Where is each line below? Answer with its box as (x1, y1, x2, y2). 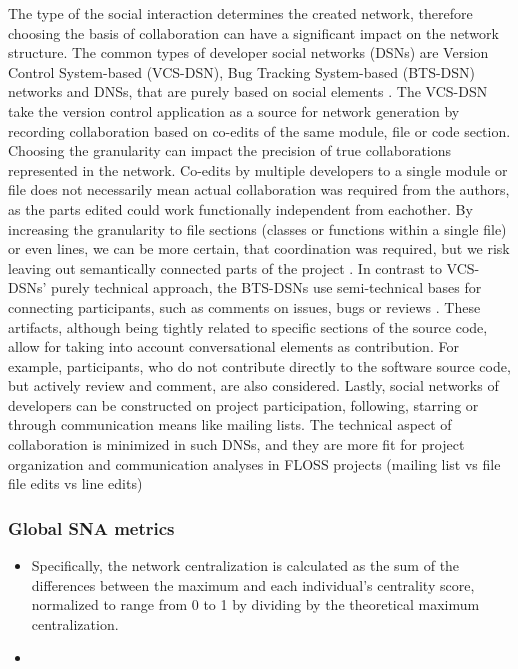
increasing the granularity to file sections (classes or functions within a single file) (8, 218, 507, 239)
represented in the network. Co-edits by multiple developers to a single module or (8, 159, 508, 180)
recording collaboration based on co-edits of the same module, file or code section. (8, 120, 511, 141)
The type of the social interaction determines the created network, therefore (8, 3, 473, 23)
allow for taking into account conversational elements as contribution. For (8, 336, 459, 357)
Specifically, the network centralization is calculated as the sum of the (31, 555, 460, 576)
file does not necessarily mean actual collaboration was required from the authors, (8, 179, 510, 200)
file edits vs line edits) (8, 473, 143, 494)
